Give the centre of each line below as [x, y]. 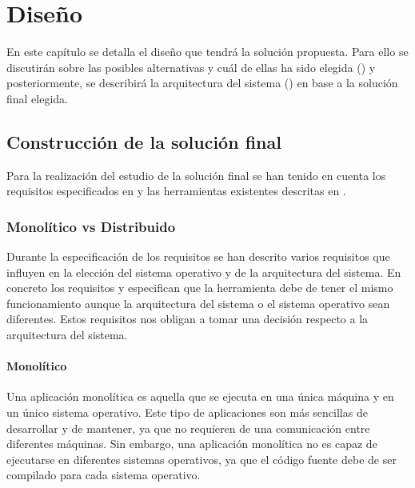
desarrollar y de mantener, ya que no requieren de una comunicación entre [188, 428]
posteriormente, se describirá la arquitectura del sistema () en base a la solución [202, 83]
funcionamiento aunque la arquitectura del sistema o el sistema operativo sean [198, 303]
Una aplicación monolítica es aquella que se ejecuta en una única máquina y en [200, 396]
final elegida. [38, 98]
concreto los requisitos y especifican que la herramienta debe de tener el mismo [200, 288]
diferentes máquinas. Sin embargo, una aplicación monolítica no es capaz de [192, 444]
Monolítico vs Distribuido [91, 226]
